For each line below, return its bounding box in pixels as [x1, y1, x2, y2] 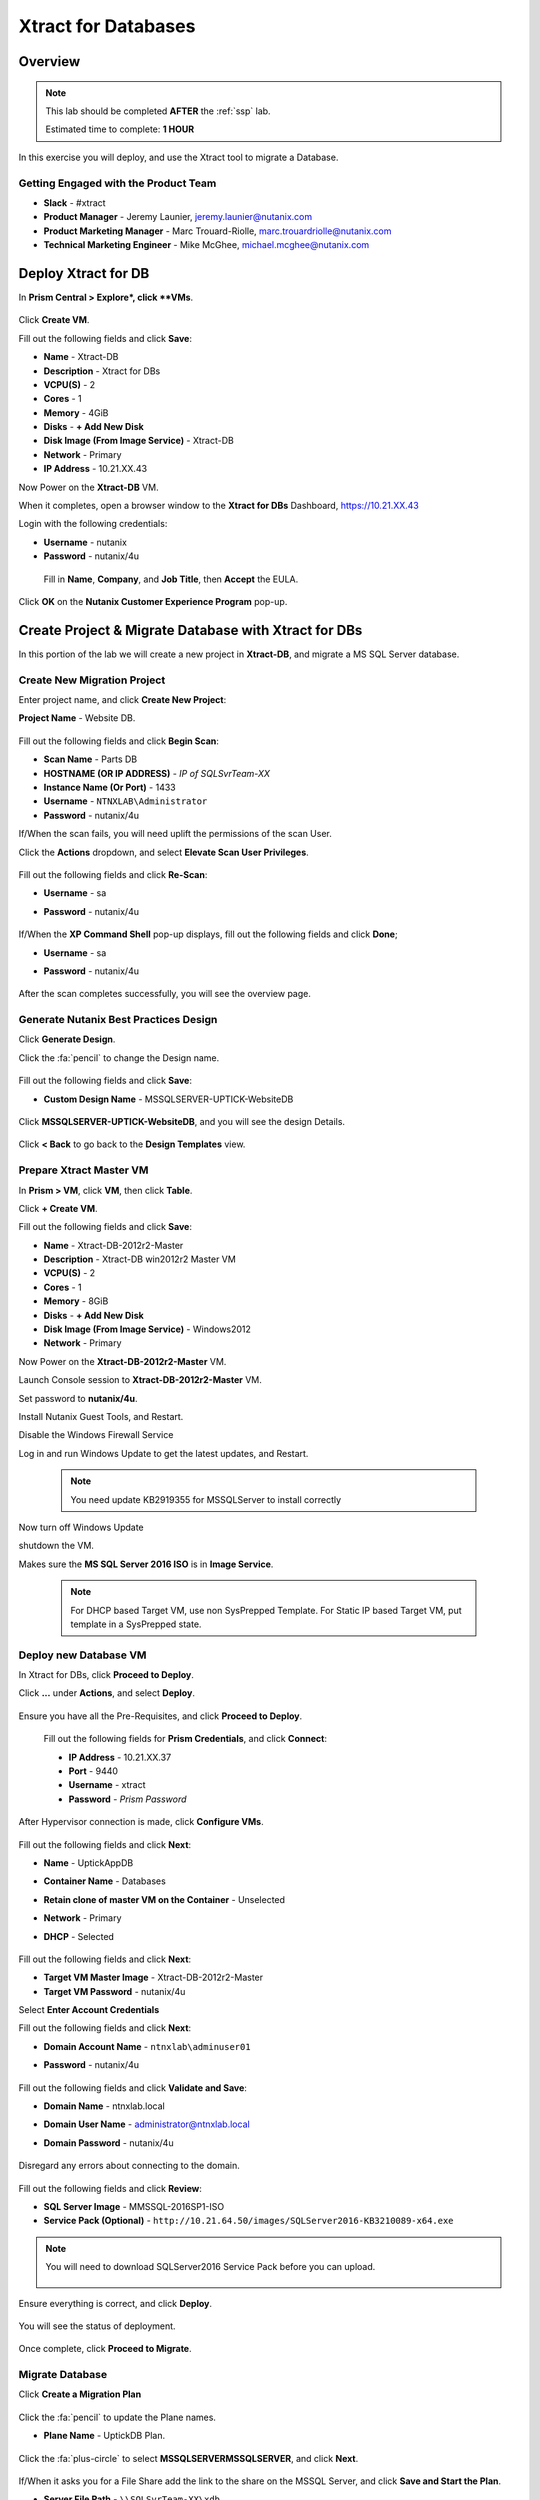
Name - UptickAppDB [43, 1856, 134, 1869]
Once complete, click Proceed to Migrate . [18, 2343, 192, 2355]
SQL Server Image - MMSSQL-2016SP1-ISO [43, 2200, 225, 2212]
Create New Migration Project [18, 673, 166, 687]
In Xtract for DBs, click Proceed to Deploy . [18, 1669, 194, 1681]
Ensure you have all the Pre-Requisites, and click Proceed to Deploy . [18, 1710, 303, 1722]
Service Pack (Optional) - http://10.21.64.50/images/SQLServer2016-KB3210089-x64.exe [43, 2215, 454, 2227]
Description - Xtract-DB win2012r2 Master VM [43, 1253, 237, 1265]
